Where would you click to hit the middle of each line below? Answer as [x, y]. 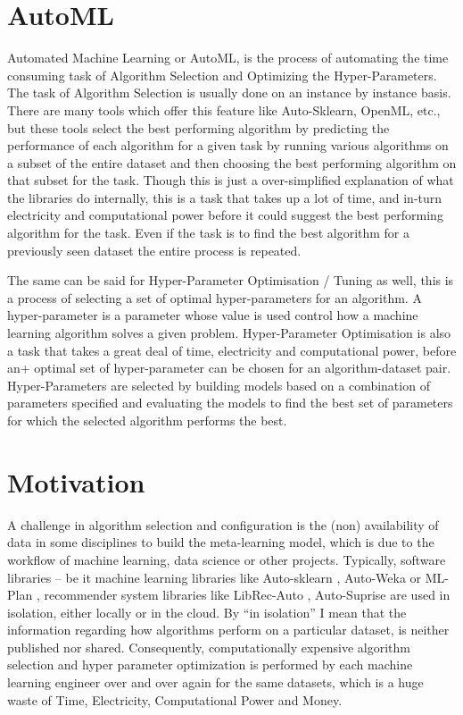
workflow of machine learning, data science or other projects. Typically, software [227, 559]
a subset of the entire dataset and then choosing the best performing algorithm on [232, 162]
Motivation [76, 481]
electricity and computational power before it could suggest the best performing [225, 215]
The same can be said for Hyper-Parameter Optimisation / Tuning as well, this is [231, 280]
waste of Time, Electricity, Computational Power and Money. [175, 699]
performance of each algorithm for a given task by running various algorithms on [228, 145]
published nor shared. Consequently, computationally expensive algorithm [209, 647]
